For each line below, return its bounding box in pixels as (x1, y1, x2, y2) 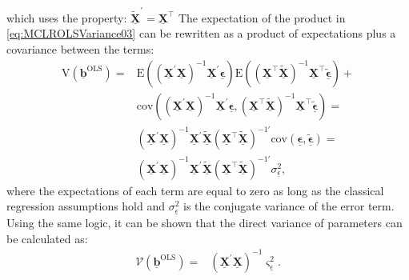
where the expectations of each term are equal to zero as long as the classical (6, 182, 384, 198)
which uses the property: (6, 9, 127, 26)
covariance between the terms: (6, 40, 154, 57)
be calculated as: (6, 230, 88, 246)
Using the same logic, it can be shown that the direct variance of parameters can (6, 214, 403, 231)
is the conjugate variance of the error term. (183, 198, 395, 214)
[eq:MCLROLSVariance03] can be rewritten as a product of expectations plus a (6, 25, 396, 42)
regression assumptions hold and (6, 198, 166, 214)
